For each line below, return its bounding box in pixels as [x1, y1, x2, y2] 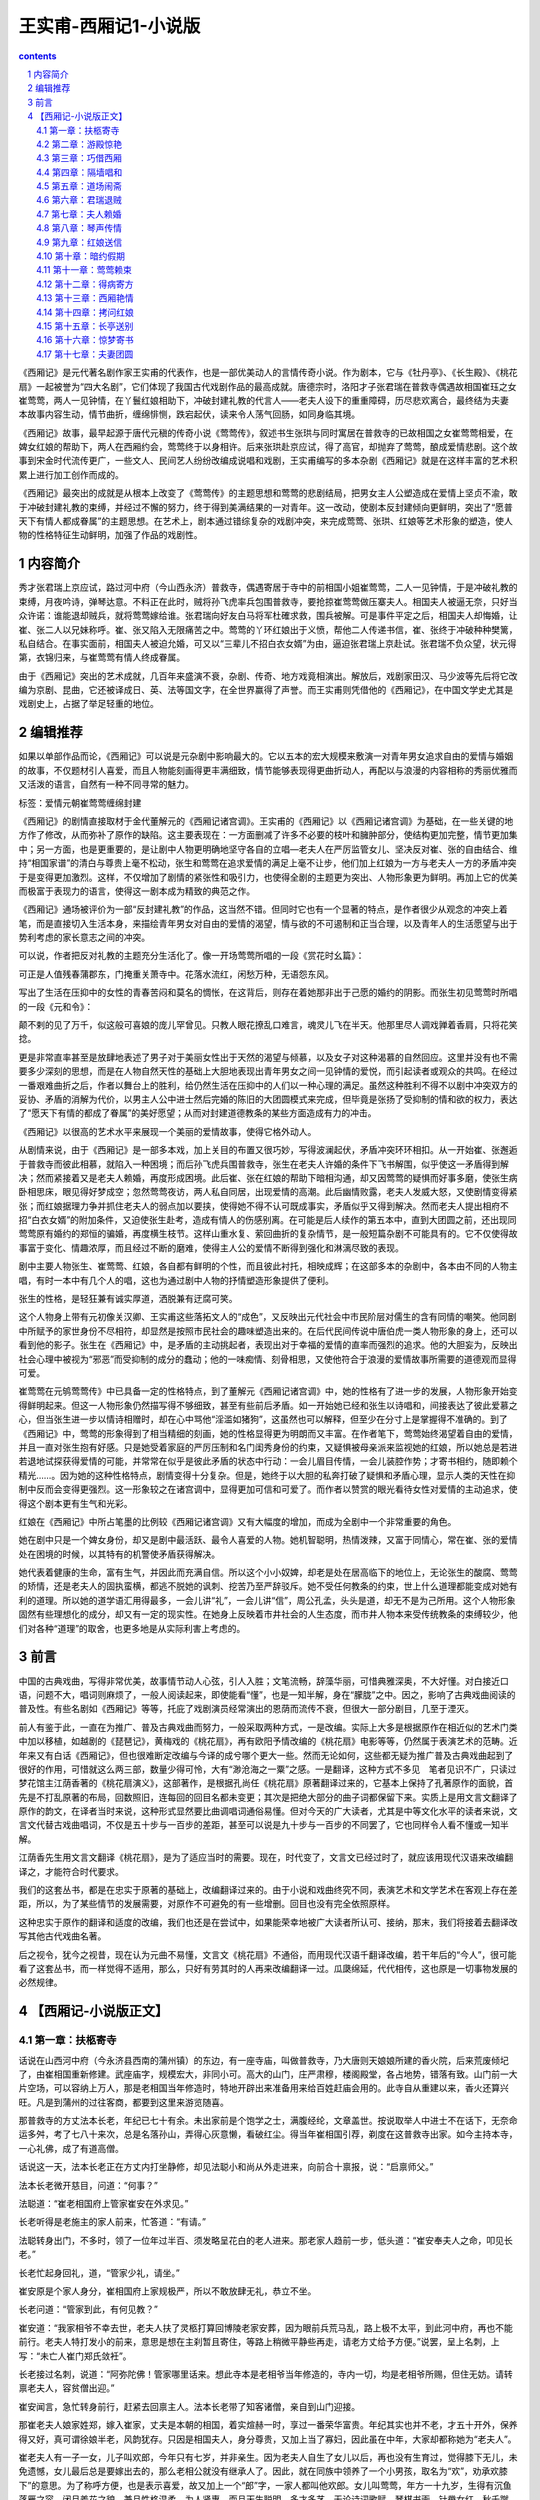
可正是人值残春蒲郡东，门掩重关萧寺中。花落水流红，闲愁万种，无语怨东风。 [18, 968, 334, 980]
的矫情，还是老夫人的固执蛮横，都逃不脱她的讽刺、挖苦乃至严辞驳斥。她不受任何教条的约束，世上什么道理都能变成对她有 [18, 1580, 518, 1592]
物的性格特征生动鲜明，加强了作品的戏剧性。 [18, 529, 203, 541]
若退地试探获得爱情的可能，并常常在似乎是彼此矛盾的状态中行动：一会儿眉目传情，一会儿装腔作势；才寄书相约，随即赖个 [18, 1455, 518, 1467]
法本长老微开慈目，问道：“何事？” [18, 2179, 159, 2191]
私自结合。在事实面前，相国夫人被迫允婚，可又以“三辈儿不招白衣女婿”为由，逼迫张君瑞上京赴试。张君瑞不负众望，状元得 [18, 637, 517, 649]
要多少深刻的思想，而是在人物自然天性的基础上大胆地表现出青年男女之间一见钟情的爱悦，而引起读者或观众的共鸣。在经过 [18, 1065, 518, 1077]
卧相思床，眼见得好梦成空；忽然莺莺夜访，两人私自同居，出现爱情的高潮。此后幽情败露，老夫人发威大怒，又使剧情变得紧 [18, 1186, 518, 1198]
